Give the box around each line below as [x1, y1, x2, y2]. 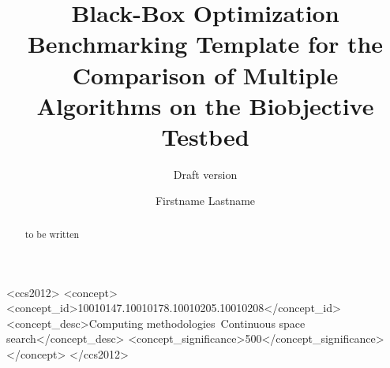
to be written [24, 227, 80, 240]
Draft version [173, 165, 238, 182]
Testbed [161, 120, 249, 152]
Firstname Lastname [155, 192, 256, 209]
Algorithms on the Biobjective [36, 89, 374, 121]
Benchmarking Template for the [27, 28, 384, 60]
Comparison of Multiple [72, 58, 339, 91]
